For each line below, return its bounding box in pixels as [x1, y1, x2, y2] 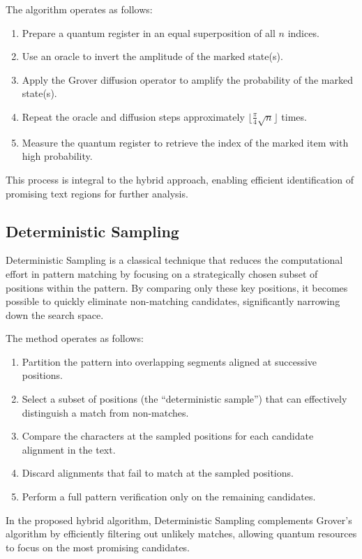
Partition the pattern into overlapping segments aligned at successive [22, 354, 317, 368]
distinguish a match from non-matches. [22, 405, 189, 419]
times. [281, 109, 307, 124]
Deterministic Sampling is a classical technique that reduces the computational [6, 253, 343, 267]
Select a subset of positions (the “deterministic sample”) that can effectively [22, 392, 347, 406]
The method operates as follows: [6, 331, 144, 345]
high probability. [22, 149, 93, 163]
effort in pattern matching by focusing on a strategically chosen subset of [6, 266, 318, 281]
